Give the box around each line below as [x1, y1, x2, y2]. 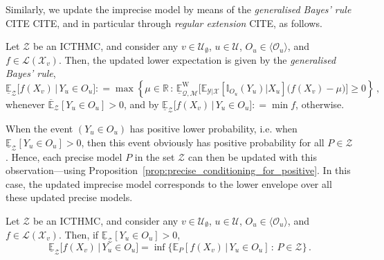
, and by [123, 96, 159, 111]
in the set [134, 149, 175, 164]
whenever [6, 96, 45, 111]
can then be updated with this [188, 149, 317, 164]
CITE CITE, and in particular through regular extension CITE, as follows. [6, 15, 322, 30]
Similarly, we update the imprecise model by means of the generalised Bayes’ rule [6, 2, 351, 16]
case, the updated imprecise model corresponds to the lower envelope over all [6, 176, 332, 191]
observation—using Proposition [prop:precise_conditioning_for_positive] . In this [6, 163, 351, 177]
